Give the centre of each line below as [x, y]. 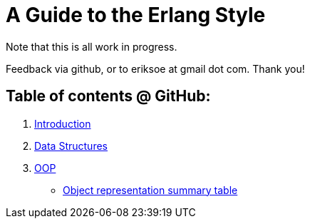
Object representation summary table [150, 190]
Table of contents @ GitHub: [108, 96]
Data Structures [71, 146]
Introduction [63, 123]
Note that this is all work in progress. [92, 46]
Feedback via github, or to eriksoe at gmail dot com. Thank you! [155, 68]
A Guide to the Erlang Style [136, 15]
